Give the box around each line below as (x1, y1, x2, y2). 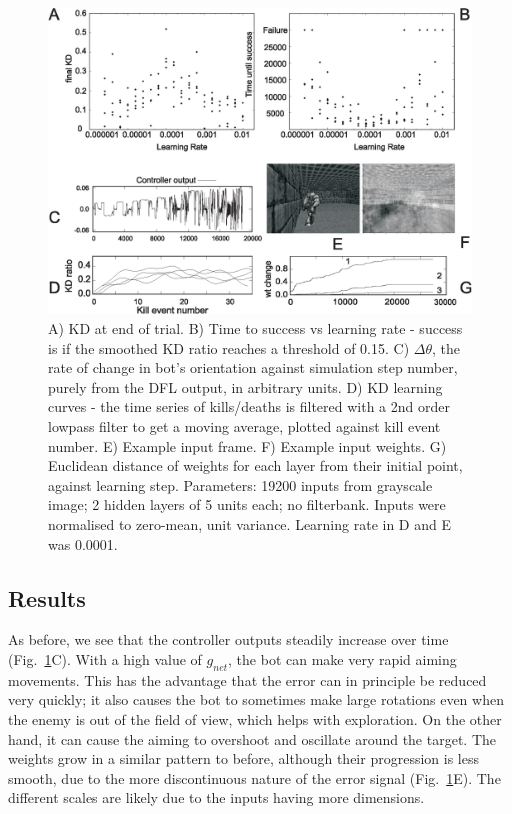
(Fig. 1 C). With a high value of (8, 648, 202, 669)
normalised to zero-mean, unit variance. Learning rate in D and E (48, 513, 451, 534)
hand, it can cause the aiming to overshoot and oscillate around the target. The (8, 728, 497, 749)
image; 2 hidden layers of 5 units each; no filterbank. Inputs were (48, 494, 446, 515)
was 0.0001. (48, 533, 118, 554)
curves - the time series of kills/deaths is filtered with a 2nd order (48, 396, 450, 417)
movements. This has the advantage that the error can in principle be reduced (8, 669, 487, 690)
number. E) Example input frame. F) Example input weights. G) (48, 435, 447, 456)
